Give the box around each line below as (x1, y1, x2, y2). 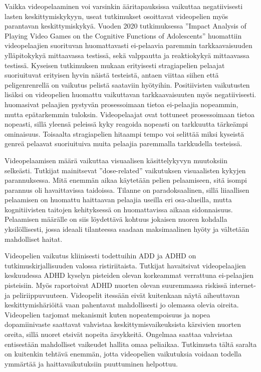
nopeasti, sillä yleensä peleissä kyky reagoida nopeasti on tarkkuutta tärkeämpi (5, 119, 248, 129)
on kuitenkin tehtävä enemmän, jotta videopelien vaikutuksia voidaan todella (5, 348, 242, 359)
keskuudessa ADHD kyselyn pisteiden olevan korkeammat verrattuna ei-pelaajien (5, 270, 254, 280)
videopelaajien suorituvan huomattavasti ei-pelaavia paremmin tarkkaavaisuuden (5, 40, 252, 51)
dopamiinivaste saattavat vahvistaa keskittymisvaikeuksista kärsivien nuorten (5, 319, 241, 329)
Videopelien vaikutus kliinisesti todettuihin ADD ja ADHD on (5, 250, 196, 261)
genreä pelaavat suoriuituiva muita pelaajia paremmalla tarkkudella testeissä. (5, 138, 242, 149)
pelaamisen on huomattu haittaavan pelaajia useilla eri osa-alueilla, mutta (5, 194, 232, 205)
